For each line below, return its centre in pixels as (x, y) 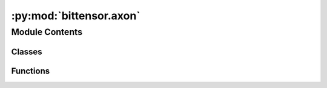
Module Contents (47, 32)
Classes (27, 52)
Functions (31, 71)
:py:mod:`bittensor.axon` (76, 16)
